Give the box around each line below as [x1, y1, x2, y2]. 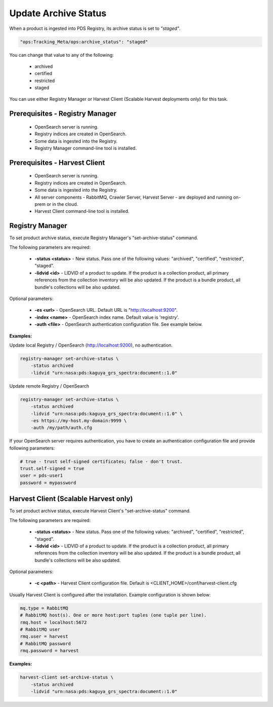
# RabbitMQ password [20, 641, 71, 646]
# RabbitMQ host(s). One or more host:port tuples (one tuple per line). [20, 612, 207, 618]
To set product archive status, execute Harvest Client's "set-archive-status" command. [9, 508, 191, 514]
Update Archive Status [9, 8, 107, 19]
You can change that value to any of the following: [9, 52, 114, 58]
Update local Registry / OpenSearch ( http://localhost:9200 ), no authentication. [9, 342, 173, 348]
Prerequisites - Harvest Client [9, 158, 105, 167]
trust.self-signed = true [20, 466, 84, 471]
